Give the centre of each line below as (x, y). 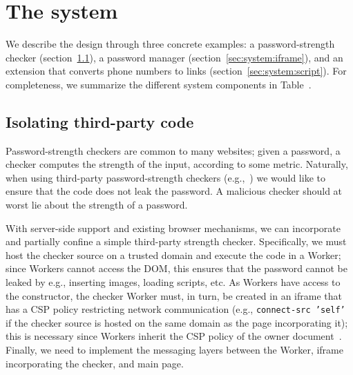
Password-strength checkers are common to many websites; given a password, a (173, 150)
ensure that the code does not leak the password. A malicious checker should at (174, 191)
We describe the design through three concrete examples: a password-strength (170, 44)
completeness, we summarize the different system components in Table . (159, 84)
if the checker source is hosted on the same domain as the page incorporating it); (177, 322)
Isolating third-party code (100, 121)
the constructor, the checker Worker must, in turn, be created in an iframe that (174, 295)
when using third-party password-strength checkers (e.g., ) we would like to (165, 177)
